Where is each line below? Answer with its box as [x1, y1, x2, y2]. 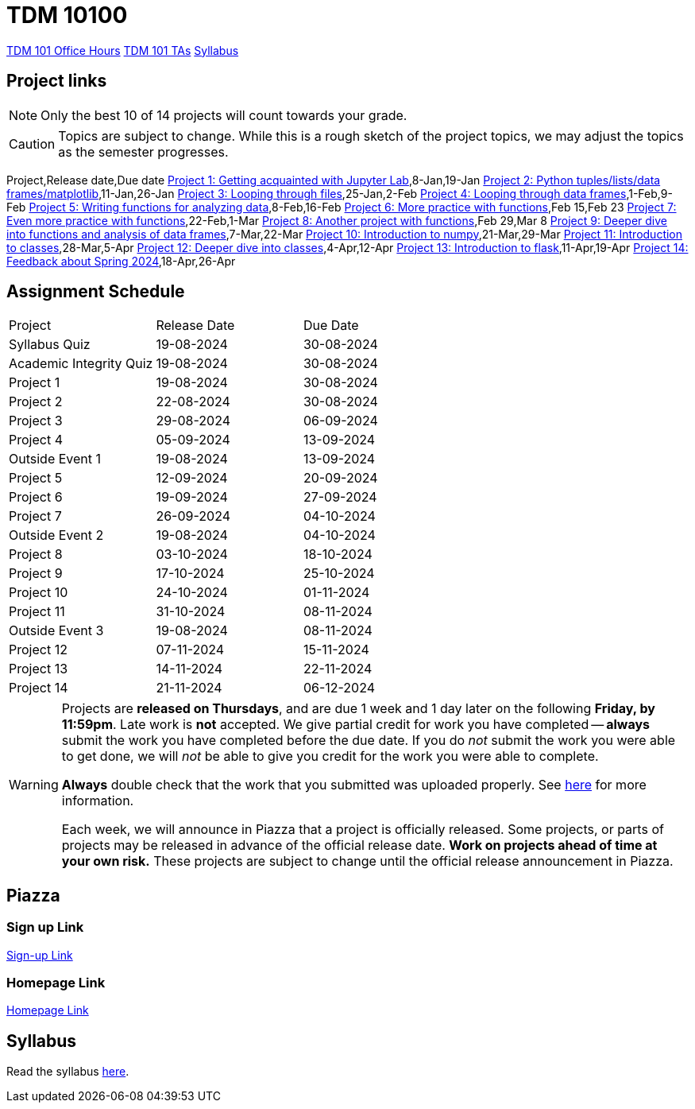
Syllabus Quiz [9, 336, 91, 353]
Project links [6, 71, 107, 91]
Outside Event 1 [9, 451, 102, 467]
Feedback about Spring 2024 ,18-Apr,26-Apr [6, 254, 236, 268]
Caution [9, 135, 56, 152]
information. [61, 793, 134, 809]
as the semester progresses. [58, 143, 229, 160]
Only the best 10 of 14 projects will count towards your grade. [41, 107, 407, 123]
